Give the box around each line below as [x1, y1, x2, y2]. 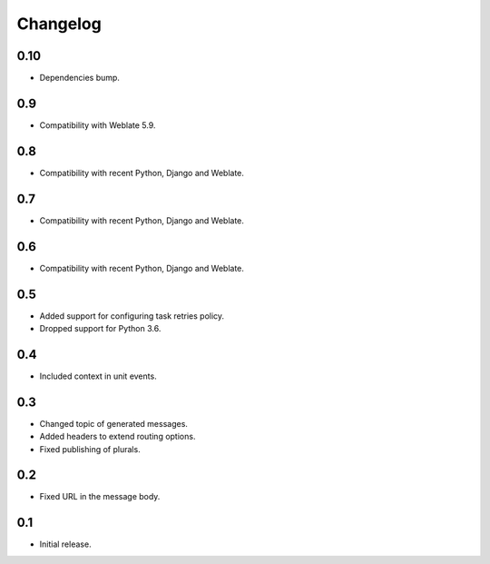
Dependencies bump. [39, 73, 120, 84]
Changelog [16, 14, 102, 34]
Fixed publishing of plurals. [39, 443, 141, 454]
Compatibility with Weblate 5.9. [39, 119, 156, 131]
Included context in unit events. [39, 371, 158, 381]
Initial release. [39, 539, 92, 549]
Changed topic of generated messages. [39, 418, 188, 429]
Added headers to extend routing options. [39, 431, 196, 442]
